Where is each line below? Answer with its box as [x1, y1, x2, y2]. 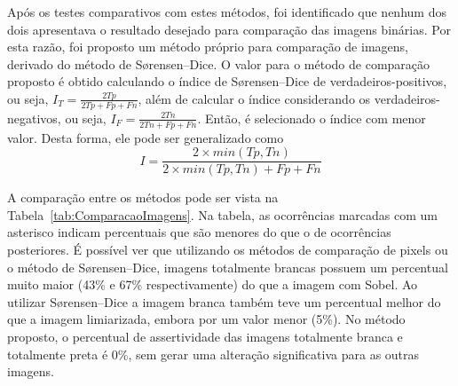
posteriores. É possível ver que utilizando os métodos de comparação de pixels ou [7, 240, 448, 259]
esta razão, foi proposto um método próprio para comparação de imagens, [7, 37, 408, 56]
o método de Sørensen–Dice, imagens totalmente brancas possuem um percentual [7, 257, 448, 276]
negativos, [7, 108, 61, 127]
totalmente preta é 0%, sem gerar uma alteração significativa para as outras [7, 344, 420, 363]
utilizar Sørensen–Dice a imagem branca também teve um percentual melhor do [7, 292, 441, 311]
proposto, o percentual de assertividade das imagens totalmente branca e [7, 327, 403, 346]
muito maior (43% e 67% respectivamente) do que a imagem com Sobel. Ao [7, 275, 418, 294]
